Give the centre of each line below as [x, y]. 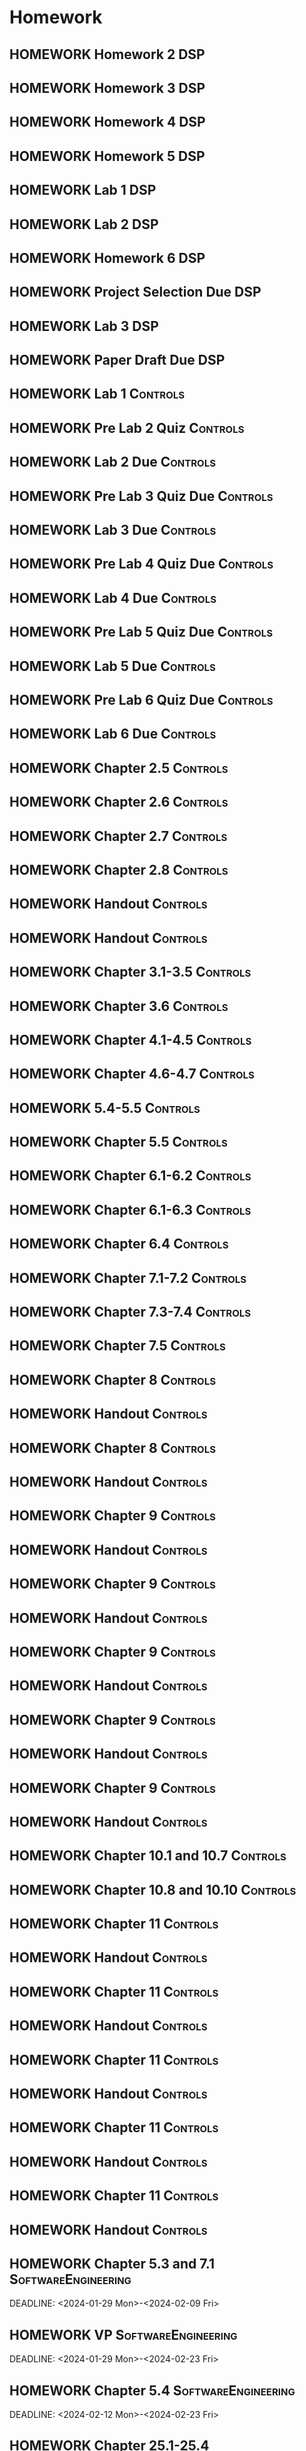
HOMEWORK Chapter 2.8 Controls [119, 869]
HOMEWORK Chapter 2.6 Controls [119, 802]
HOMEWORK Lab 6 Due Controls [113, 734]
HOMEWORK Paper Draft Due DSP [117, 360]
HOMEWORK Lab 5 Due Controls [112, 666]
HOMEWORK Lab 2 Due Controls [112, 462]
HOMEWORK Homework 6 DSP [107, 257]
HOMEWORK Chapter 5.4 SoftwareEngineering [152, 2390]
